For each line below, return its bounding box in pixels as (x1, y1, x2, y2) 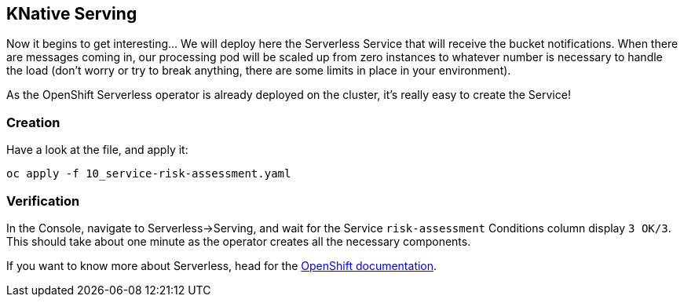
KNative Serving (6, 4, 137, 24)
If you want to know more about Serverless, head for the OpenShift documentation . (6, 258, 437, 272)
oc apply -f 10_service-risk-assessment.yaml (6, 167, 291, 181)
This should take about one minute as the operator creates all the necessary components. (6, 234, 471, 248)
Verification (6, 192, 80, 209)
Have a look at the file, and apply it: (6, 143, 188, 157)
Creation (6, 114, 60, 130)
